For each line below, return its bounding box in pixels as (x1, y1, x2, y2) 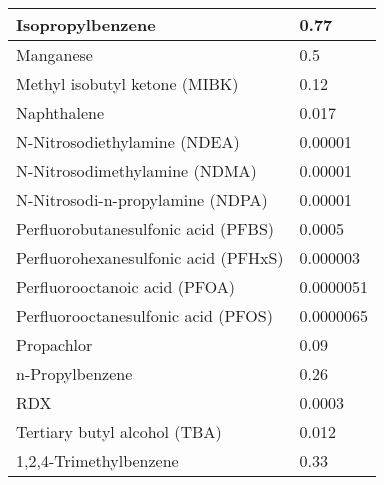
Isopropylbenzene (16, 13, 156, 36)
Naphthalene (16, 101, 105, 124)
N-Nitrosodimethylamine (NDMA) (16, 159, 257, 182)
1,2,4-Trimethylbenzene (16, 449, 179, 472)
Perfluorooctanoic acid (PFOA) (16, 275, 236, 298)
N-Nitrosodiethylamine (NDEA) (16, 130, 240, 153)
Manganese (16, 43, 93, 66)
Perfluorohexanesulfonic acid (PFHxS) (16, 246, 284, 269)
